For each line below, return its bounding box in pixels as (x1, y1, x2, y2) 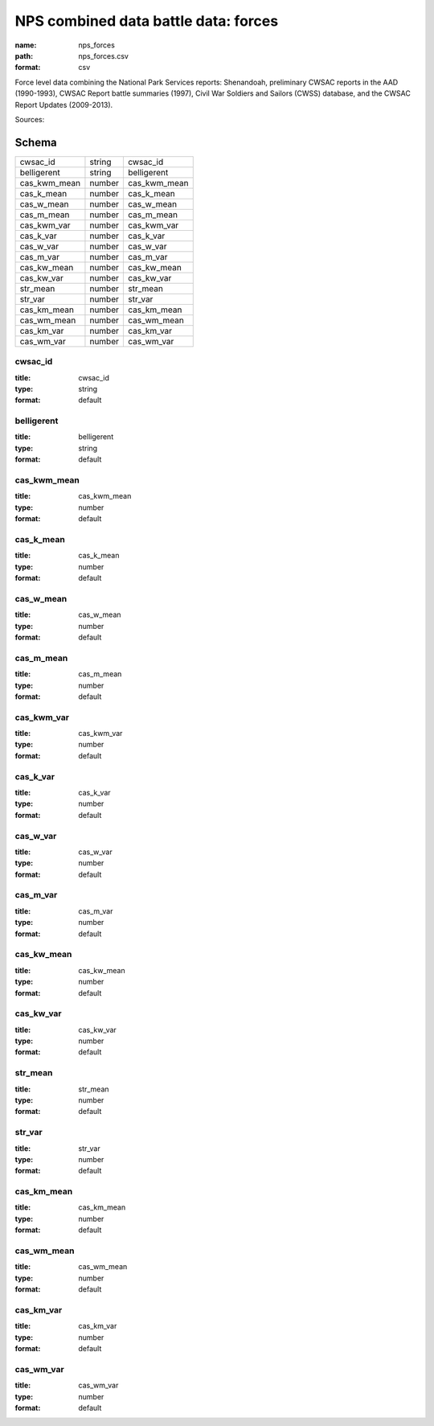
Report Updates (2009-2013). (14, 100, 113, 109)
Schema (14, 135, 58, 149)
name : (14, 40, 37, 50)
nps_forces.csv (78, 51, 129, 60)
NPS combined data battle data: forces (14, 12, 279, 30)
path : (14, 51, 34, 60)
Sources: (14, 114, 45, 124)
